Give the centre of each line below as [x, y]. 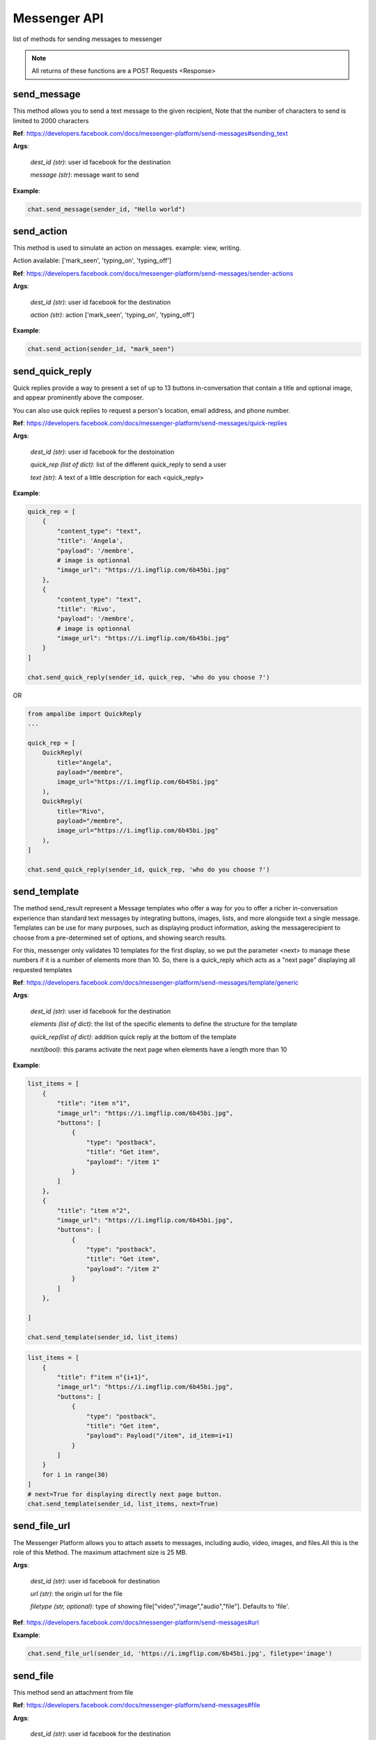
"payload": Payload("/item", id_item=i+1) [159, 1436]
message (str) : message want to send [85, 175]
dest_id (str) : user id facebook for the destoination [102, 452]
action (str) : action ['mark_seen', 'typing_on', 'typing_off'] [112, 315]
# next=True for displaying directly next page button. [125, 1494]
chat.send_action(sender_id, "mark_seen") [101, 349]
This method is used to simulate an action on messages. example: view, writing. [127, 248]
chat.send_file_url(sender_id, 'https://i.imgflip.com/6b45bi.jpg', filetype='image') [180, 1654]
